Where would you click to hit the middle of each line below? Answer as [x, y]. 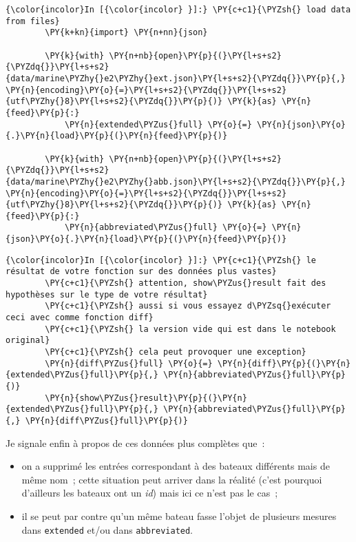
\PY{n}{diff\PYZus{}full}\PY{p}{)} [106, 420]
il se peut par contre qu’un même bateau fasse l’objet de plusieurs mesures [179, 516]
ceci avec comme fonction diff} [80, 318]
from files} [33, 21]
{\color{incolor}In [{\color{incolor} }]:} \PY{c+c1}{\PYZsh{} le [161, 260]
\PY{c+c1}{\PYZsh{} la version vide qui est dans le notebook [190, 329]
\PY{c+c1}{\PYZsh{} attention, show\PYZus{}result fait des [186, 283]
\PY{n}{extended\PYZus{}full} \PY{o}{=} [158, 124]
